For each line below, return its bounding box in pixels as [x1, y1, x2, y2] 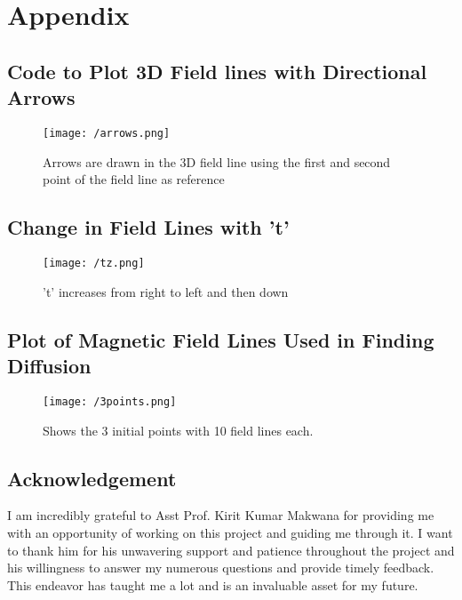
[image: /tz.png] [43, 257, 145, 270]
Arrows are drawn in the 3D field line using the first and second [43, 152, 391, 171]
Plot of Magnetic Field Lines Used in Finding [7, 325, 434, 353]
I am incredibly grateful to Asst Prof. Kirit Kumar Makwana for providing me [7, 506, 434, 524]
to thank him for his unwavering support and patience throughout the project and [7, 540, 455, 559]
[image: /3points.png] [43, 395, 177, 408]
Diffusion [7, 352, 92, 380]
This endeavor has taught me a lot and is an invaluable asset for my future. [7, 575, 418, 594]
